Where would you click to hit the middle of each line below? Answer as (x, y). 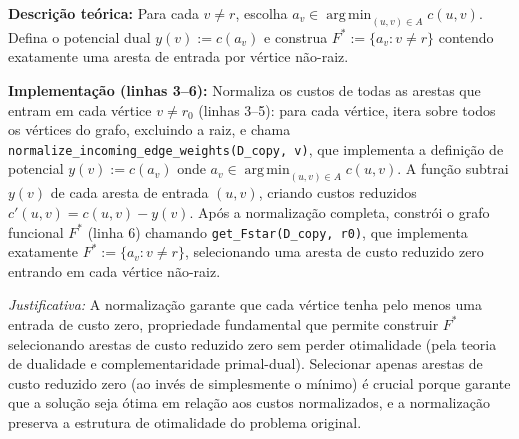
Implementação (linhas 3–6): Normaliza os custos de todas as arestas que (244, 90)
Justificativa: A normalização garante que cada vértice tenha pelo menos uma (245, 304)
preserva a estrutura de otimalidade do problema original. (185, 421)
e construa (296, 36)
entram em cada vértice (80, 109)
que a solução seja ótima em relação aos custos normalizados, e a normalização (249, 402)
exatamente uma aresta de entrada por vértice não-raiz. (178, 56)
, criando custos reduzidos (337, 192)
